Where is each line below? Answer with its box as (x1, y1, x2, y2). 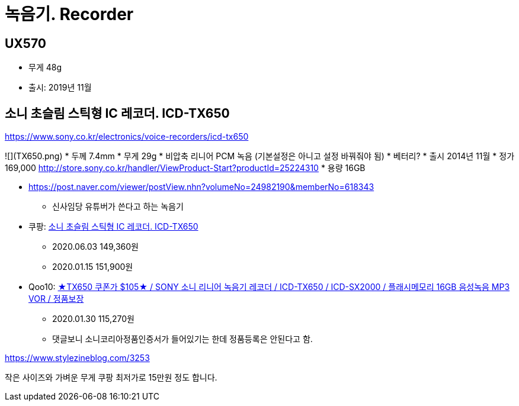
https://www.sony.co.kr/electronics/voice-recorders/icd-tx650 (5, 131, 249, 142)
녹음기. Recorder (5, 4, 134, 24)
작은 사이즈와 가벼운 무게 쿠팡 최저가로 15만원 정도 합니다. (5, 372, 217, 383)
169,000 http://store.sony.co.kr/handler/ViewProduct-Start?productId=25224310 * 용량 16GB (5, 163, 366, 173)
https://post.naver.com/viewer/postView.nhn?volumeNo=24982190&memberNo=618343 (28, 182, 374, 192)
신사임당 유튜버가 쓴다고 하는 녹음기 (52, 201, 184, 212)
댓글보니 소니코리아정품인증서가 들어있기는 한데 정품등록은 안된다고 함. (52, 334, 313, 344)
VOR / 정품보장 (28, 294, 84, 304)
